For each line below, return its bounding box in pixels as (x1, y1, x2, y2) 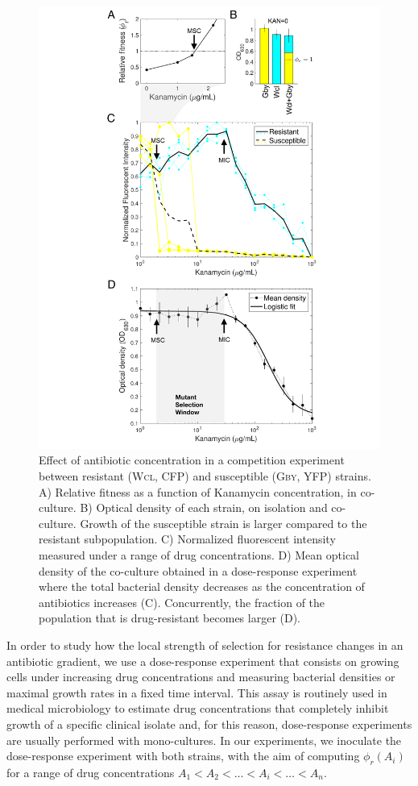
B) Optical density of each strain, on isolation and (80, 499, 328, 516)
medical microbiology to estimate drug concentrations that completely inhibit (6, 700, 389, 717)
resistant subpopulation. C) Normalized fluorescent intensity (39, 530, 336, 547)
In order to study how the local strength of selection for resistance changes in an (6, 637, 404, 654)
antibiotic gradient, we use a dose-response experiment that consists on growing (6, 652, 399, 669)
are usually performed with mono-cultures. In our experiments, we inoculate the (6, 731, 402, 748)
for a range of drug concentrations (6, 763, 175, 780)
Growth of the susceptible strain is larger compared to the (80, 514, 367, 531)
